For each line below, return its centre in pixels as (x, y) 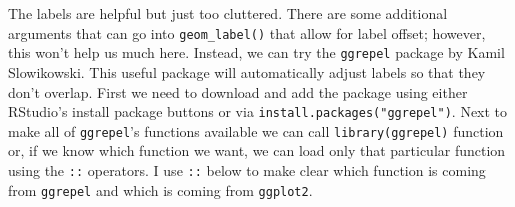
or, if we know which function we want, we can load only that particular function (257, 150)
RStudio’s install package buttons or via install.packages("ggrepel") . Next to (258, 111)
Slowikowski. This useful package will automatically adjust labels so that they (247, 71)
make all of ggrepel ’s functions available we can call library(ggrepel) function (256, 130)
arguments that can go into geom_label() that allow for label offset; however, (247, 32)
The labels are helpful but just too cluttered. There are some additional (228, 13)
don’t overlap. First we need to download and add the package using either (238, 91)
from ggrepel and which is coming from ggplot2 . (160, 189)
